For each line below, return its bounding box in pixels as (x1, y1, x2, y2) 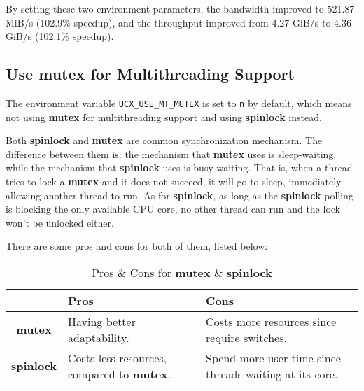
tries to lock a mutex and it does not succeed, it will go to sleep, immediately (6, 174, 342, 189)
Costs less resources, (68, 349, 167, 366)
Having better (68, 313, 136, 329)
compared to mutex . (68, 365, 171, 382)
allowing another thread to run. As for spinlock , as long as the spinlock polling (6, 187, 353, 202)
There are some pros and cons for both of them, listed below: (6, 239, 268, 253)
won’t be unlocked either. (6, 215, 114, 229)
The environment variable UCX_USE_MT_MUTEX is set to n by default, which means (6, 95, 352, 110)
